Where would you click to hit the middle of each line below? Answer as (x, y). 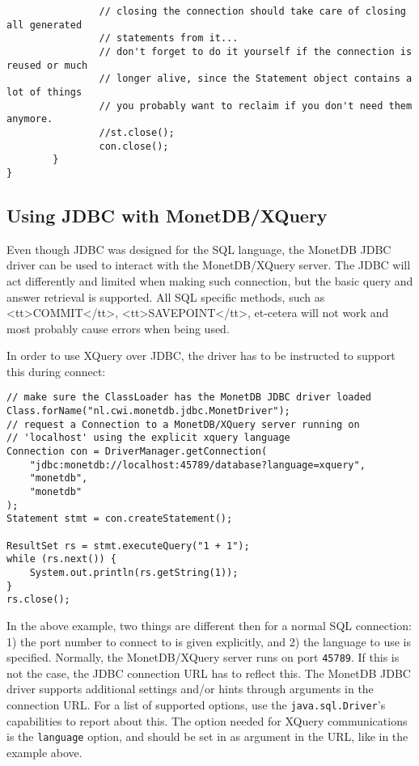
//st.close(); (137, 132)
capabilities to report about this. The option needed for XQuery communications (207, 720)
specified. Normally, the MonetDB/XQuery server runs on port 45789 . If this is (203, 657)
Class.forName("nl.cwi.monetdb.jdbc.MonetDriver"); (148, 411)
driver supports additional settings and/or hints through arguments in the (190, 689)
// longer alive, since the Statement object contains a (256, 79)
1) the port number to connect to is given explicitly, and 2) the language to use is (209, 641)
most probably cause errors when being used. (118, 328)
